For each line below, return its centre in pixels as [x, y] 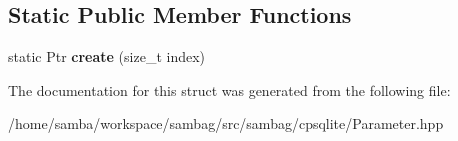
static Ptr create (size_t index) [107, 56]
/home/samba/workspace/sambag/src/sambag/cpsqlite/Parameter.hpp [226, 123]
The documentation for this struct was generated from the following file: [229, 89]
